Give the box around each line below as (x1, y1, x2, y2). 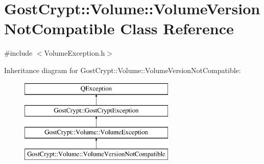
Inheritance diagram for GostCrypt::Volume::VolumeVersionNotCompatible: (4, 64, 241, 75)
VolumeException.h (44, 48, 105, 58)
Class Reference (120, 18, 234, 39)
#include (4, 48, 33, 58)
